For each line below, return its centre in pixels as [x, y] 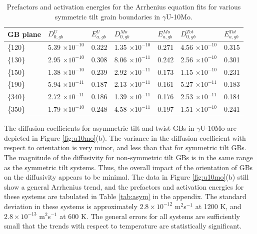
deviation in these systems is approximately [71, 206]
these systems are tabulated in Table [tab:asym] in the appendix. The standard [125, 196]
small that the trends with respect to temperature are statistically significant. [123, 226]
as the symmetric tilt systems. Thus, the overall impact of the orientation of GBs [128, 167]
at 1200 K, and [218, 206]
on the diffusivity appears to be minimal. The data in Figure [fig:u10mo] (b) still [126, 177]
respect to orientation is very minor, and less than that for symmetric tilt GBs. [125, 147]
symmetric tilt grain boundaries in [107, 16]
